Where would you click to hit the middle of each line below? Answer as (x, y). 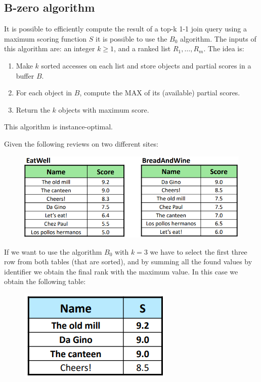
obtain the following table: (45, 281)
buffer (25, 75)
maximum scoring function (46, 38)
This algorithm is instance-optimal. (58, 127)
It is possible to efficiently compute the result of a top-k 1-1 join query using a (125, 29)
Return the (33, 109)
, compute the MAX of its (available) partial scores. (160, 93)
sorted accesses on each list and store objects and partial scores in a (146, 65)
